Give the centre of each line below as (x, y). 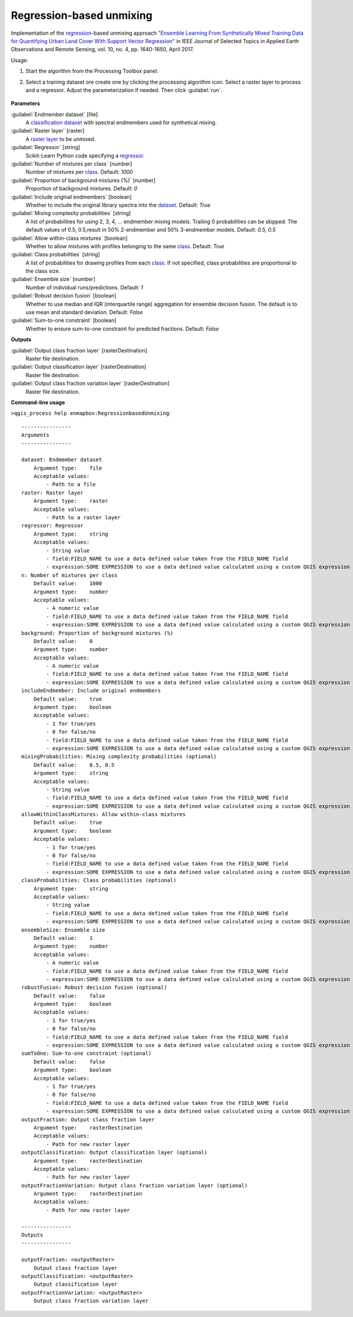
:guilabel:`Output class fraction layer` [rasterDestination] (79, 350)
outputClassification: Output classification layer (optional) (114, 1153)
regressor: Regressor (52, 526)
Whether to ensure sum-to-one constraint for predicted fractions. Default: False (122, 329)
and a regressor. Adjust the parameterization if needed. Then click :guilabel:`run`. (124, 90)
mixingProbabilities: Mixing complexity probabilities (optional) (119, 757)
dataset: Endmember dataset (62, 460)
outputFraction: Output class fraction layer (88, 1119)
